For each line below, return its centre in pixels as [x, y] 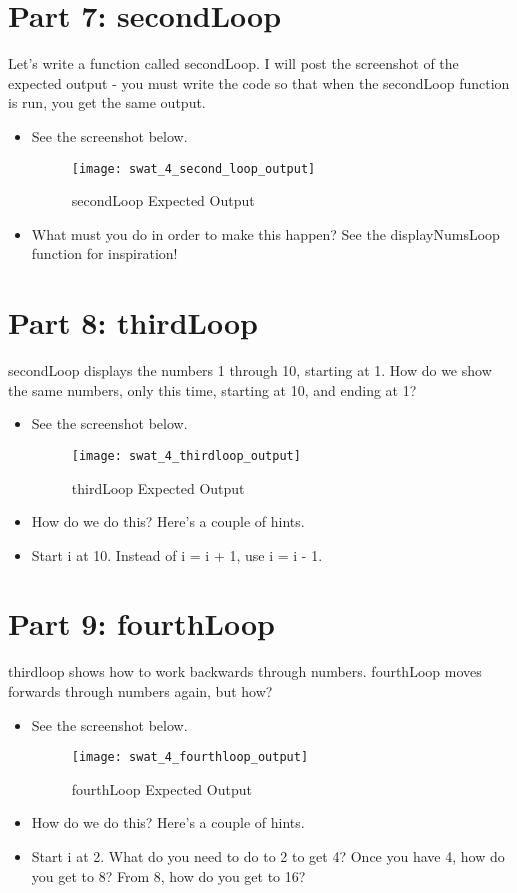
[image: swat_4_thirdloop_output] [186, 455]
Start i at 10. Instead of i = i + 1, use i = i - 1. [177, 554]
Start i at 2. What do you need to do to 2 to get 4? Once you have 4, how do [268, 856]
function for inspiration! [104, 253]
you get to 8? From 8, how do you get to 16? [168, 875]
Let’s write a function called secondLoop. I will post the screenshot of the [233, 63]
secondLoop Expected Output [163, 200]
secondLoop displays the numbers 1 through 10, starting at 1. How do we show [250, 370]
